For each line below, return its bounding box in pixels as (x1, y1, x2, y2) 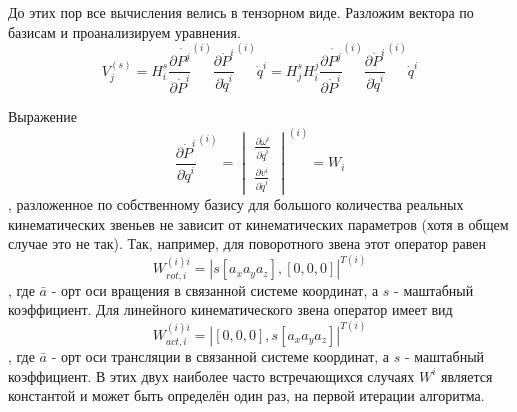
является (440, 365, 493, 386)
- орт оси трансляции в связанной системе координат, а (51, 345, 390, 366)
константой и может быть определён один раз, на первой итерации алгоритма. (8, 385, 485, 406)
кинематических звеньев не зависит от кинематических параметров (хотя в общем (8, 213, 509, 234)
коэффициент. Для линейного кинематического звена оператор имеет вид (8, 299, 453, 320)
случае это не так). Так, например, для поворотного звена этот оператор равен (8, 233, 486, 254)
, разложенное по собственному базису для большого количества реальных (8, 194, 464, 215)
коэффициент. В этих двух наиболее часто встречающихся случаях (8, 365, 415, 386)
